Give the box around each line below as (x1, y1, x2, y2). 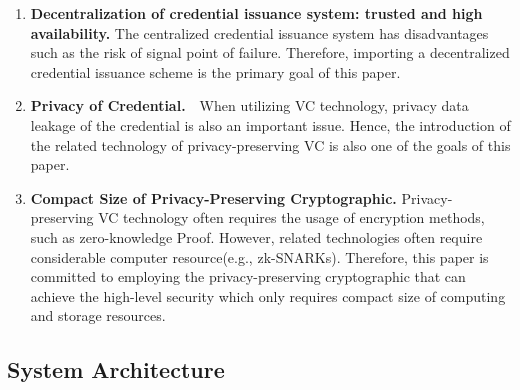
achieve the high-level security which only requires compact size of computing (30, 285, 506, 306)
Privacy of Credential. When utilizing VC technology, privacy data (30, 95, 469, 116)
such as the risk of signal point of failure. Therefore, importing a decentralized (30, 42, 510, 63)
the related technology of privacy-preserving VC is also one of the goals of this (30, 134, 511, 155)
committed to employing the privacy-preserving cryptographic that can (30, 266, 466, 287)
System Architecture (7, 354, 225, 385)
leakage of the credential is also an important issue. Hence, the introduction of (30, 114, 511, 135)
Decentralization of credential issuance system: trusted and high (30, 3, 483, 23)
